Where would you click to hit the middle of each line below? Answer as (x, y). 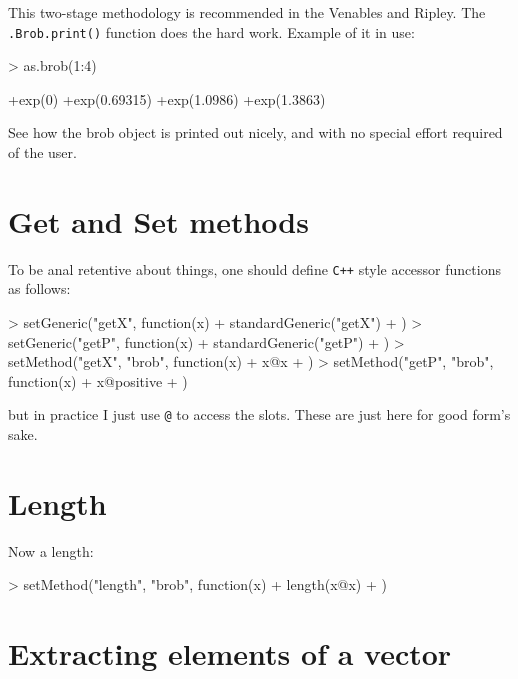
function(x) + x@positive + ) (98, 380)
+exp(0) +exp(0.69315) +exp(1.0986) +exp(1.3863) (167, 98)
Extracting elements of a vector (230, 653)
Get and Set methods (158, 220)
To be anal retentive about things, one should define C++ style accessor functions (254, 268)
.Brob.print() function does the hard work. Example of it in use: (211, 31)
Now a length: (51, 550)
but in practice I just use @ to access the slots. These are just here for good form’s (259, 414)
